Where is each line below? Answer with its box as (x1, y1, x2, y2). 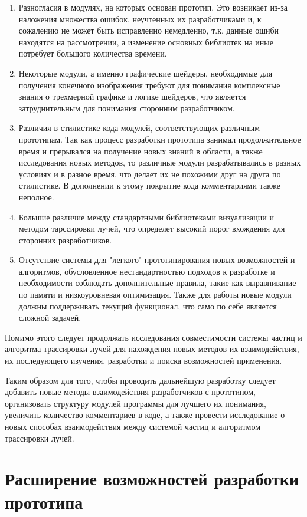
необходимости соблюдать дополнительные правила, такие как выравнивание (18, 276, 296, 289)
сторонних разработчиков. (18, 233, 112, 246)
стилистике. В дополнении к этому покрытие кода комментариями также (18, 179, 280, 192)
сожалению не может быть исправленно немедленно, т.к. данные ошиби (18, 24, 279, 37)
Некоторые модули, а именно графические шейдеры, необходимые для (18, 67, 273, 79)
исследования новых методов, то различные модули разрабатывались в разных (18, 156, 301, 169)
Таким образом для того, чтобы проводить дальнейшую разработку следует (5, 374, 276, 386)
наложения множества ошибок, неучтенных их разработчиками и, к (18, 12, 262, 25)
